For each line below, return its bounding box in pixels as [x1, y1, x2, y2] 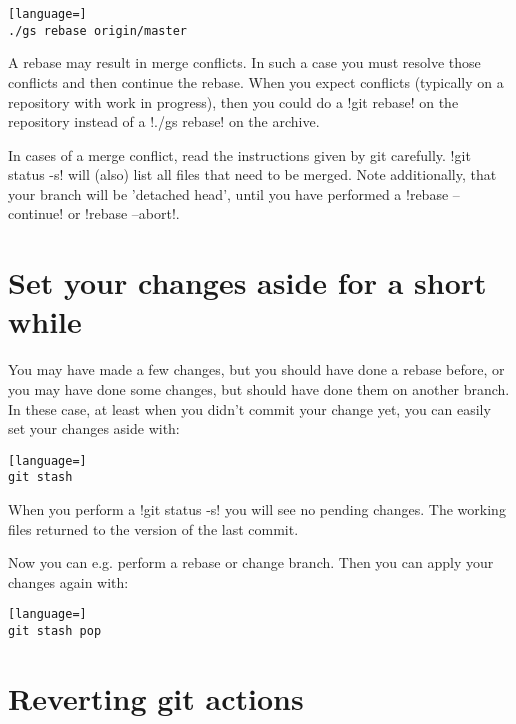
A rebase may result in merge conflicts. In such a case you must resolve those [8, 52, 481, 73]
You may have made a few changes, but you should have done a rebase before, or [8, 359, 505, 380]
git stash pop [8, 624, 102, 639]
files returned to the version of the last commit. [8, 518, 299, 539]
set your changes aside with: [8, 418, 180, 439]
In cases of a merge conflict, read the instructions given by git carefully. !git [8, 144, 471, 165]
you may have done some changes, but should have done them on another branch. [8, 378, 510, 399]
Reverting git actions [8, 677, 304, 718]
